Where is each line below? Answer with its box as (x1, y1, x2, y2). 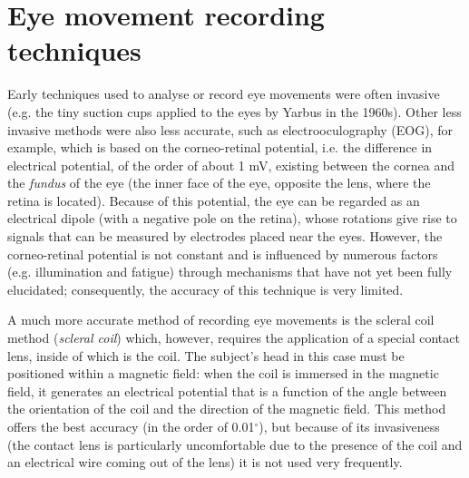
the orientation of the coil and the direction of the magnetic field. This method (7, 399, 446, 418)
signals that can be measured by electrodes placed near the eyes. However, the (7, 227, 443, 246)
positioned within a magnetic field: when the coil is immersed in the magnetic (7, 364, 439, 383)
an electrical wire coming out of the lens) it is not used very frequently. (7, 453, 403, 472)
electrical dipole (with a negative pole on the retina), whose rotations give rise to (7, 209, 457, 228)
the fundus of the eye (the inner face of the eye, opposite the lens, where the (7, 173, 431, 192)
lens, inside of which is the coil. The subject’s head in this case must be (7, 346, 405, 365)
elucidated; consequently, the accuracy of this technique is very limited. (7, 279, 404, 298)
